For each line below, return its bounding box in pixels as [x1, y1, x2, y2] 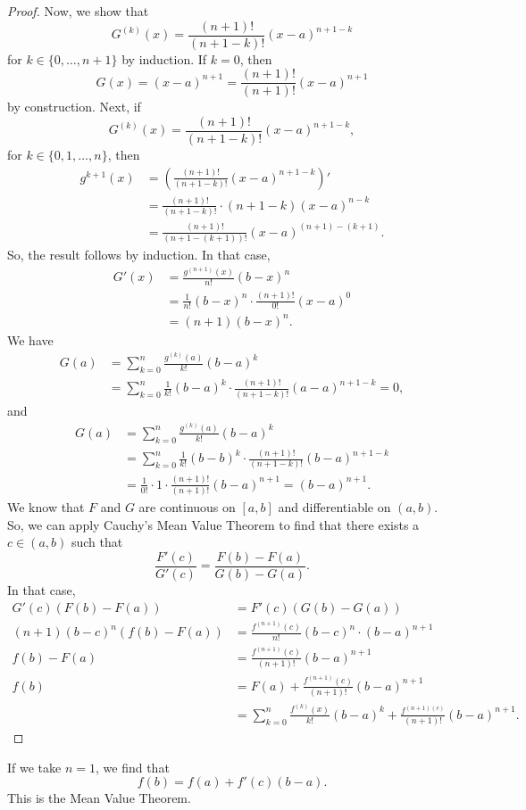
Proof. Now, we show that [7, 2, 149, 20]
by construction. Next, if [7, 97, 141, 116]
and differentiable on [278, 498, 391, 517]
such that [71, 533, 123, 551]
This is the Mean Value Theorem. [7, 789, 191, 807]
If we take [7, 757, 62, 776]
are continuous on [138, 498, 236, 517]
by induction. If [121, 49, 207, 68]
